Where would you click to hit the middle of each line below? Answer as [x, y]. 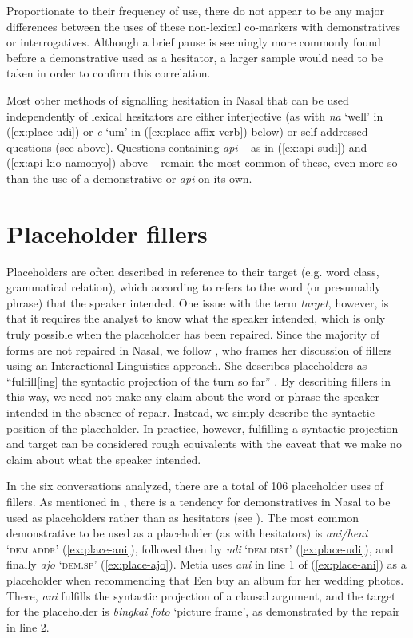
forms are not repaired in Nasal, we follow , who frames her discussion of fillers [199, 349]
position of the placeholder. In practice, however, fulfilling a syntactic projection [203, 428]
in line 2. [28, 626]
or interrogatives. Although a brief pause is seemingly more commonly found [194, 42]
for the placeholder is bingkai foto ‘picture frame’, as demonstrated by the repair [203, 611]
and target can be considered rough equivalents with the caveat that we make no [204, 444]
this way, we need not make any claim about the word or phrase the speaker [193, 396]
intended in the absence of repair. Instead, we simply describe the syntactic [191, 412]
